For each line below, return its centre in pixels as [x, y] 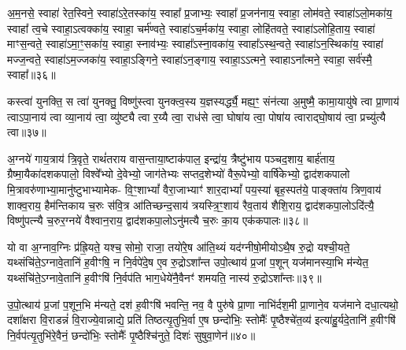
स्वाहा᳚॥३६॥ [31, 74]
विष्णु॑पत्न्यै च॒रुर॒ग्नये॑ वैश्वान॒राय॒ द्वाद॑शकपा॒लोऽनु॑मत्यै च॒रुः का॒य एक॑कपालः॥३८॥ [158, 220]
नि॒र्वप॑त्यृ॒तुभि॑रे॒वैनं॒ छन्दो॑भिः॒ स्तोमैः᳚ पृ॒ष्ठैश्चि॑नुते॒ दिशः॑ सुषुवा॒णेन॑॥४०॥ [131, 335]
